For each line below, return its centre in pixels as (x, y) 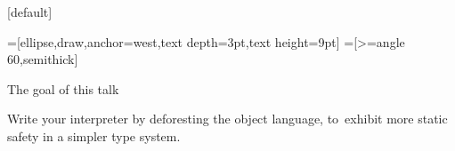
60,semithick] (43, 59)
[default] (30, 12)
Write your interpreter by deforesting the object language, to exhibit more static (227, 119)
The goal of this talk (63, 88)
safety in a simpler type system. (94, 135)
